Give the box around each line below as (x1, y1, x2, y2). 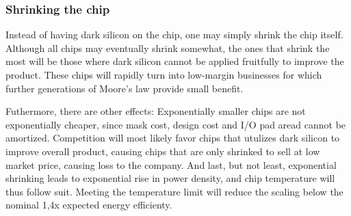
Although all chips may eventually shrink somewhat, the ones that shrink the (5, 40, 330, 55)
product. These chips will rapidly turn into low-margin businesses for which (5, 68, 322, 81)
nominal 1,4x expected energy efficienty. (5, 198, 172, 212)
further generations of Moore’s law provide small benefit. (5, 81, 244, 95)
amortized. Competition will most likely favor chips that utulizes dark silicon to (5, 131, 340, 145)
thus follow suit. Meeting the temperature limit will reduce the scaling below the (5, 184, 343, 198)
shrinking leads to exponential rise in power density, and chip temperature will (5, 171, 335, 185)
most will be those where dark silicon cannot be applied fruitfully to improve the (5, 54, 344, 68)
